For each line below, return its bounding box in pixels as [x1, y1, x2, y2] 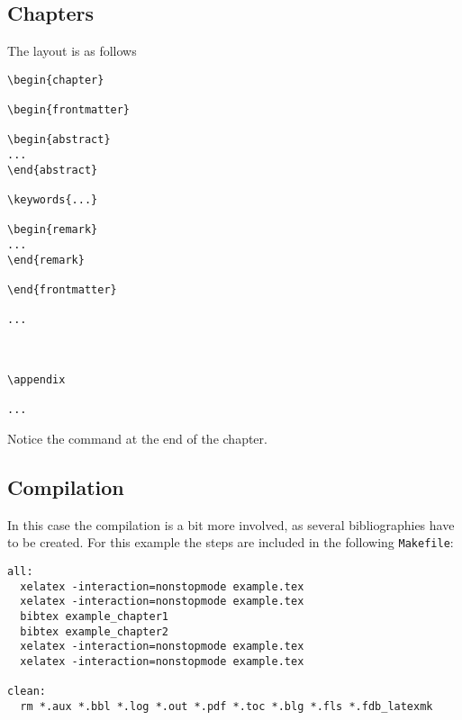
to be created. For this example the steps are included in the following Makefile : [7, 533, 454, 552]
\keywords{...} [7, 193, 98, 207]
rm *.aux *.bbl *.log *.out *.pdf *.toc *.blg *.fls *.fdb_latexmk [20, 699, 433, 713]
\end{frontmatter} [7, 283, 117, 296]
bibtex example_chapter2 [20, 625, 168, 638]
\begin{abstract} [7, 133, 111, 147]
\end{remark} [7, 253, 85, 266]
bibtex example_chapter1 [20, 609, 168, 623]
